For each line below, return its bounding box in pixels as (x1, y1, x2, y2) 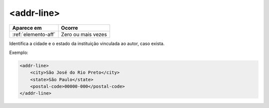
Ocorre (61, 24, 78, 31)
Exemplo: (9, 50, 28, 55)
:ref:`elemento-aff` (12, 31, 56, 38)
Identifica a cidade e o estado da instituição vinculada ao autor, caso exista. (9, 40, 165, 47)
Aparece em (12, 24, 42, 31)
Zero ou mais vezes (61, 31, 107, 38)
